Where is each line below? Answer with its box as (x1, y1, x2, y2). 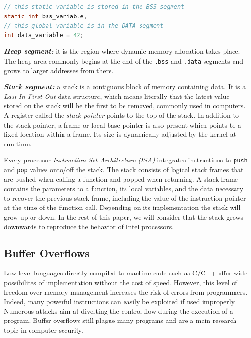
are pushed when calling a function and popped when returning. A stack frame (4, 174, 238, 184)
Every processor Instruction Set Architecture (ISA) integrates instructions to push (4, 155, 248, 165)
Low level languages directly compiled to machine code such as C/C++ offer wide (4, 268, 248, 278)
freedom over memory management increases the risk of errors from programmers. (4, 287, 248, 297)
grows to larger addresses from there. (4, 65, 114, 75)
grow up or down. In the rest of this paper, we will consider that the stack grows (4, 212, 244, 222)
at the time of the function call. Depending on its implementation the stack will (4, 202, 241, 212)
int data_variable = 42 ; (4, 32, 84, 39)
